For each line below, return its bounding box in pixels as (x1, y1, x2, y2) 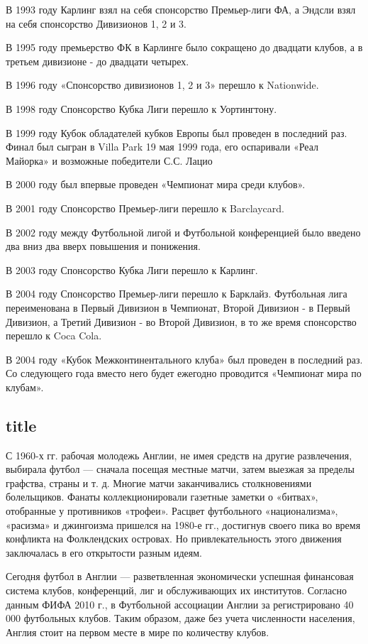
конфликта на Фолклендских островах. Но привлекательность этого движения (6, 531, 342, 546)
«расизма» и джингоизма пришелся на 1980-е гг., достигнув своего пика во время (6, 517, 361, 532)
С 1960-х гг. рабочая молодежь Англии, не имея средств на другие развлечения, (6, 447, 352, 462)
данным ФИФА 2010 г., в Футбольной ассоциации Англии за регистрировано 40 (6, 596, 354, 611)
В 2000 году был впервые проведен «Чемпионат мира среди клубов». (6, 177, 306, 192)
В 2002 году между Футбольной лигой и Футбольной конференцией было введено (6, 224, 361, 239)
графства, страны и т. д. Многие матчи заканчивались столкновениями (6, 475, 312, 490)
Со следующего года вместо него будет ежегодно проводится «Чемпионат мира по (6, 366, 362, 381)
